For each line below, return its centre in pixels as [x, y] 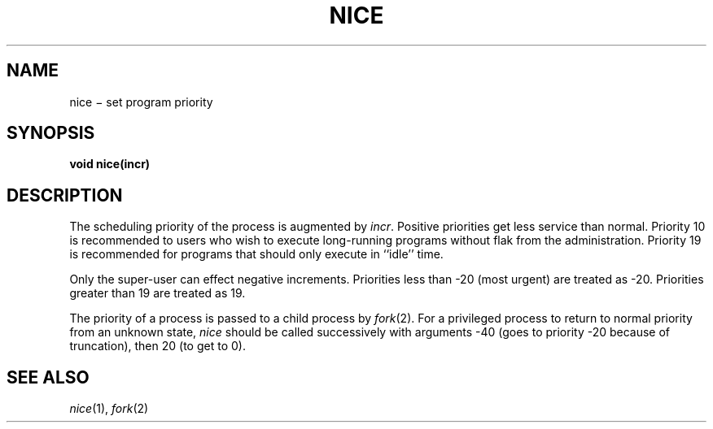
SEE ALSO [48, 377]
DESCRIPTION [65, 195]
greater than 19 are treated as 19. [157, 293]
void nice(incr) [110, 164]
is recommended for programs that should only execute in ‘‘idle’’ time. [256, 254]
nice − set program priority [141, 102]
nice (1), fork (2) [109, 409]
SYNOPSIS [51, 133]
